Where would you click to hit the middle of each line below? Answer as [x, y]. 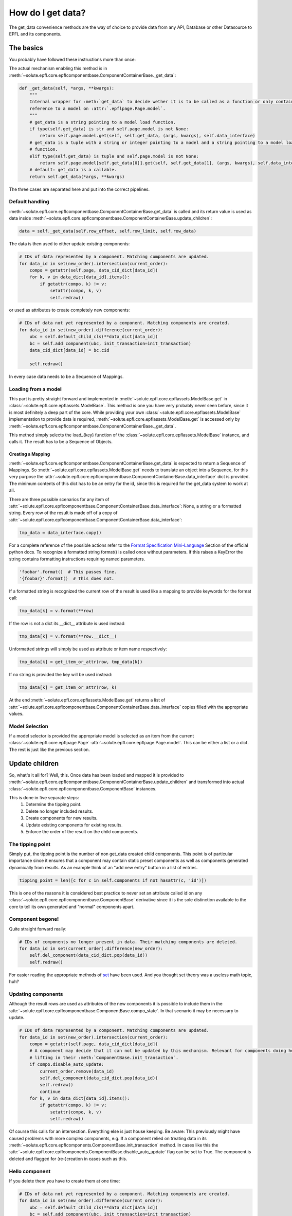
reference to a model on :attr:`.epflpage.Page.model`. [98, 108]
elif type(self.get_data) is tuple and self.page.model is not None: [114, 156]
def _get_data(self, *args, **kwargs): [67, 88]
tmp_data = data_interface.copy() [60, 532]
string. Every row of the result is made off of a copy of [63, 513]
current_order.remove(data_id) [77, 1071]
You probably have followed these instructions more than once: [73, 59]
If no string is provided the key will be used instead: [61, 675]
